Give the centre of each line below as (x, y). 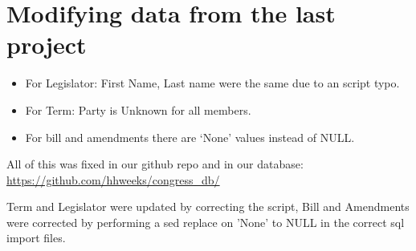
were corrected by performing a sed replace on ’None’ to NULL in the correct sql (206, 222)
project (47, 45)
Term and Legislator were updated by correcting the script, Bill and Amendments (208, 206)
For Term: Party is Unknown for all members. (138, 109)
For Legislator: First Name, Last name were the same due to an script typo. (212, 83)
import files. (36, 238)
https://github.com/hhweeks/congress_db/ (113, 179)
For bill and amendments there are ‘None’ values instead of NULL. (190, 137)
